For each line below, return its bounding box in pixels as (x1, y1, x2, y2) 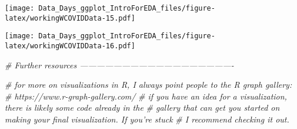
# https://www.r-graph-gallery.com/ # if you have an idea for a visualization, (5, 90, 287, 102)
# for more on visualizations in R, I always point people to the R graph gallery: (5, 78, 292, 91)
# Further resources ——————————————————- (5, 58, 234, 71)
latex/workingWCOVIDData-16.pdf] (5, 41, 135, 50)
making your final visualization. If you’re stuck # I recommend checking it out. (5, 113, 289, 125)
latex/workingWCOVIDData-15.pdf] (5, 14, 135, 22)
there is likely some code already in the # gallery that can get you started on (5, 101, 280, 114)
